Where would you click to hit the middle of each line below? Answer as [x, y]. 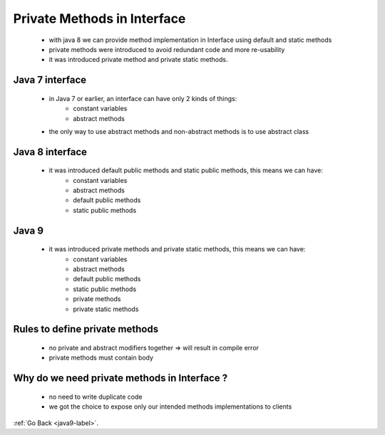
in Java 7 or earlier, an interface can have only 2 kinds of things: [143, 98]
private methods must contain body [101, 358]
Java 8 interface [50, 152]
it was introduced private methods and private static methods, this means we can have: [177, 249]
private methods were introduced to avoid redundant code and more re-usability [167, 49]
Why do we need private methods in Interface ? [120, 378]
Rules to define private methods [86, 329]
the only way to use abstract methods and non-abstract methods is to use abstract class [179, 131]
